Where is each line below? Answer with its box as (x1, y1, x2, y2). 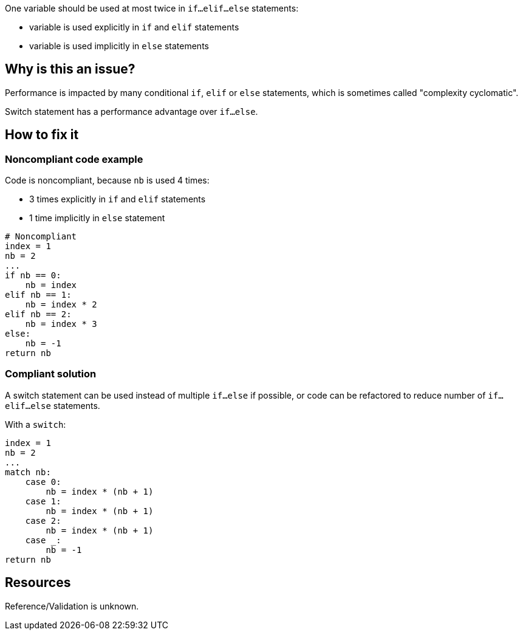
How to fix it (5, 127, 79, 143)
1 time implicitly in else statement (29, 213, 165, 224)
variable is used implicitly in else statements (29, 41, 209, 51)
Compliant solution (5, 368, 97, 380)
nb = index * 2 (25, 300, 97, 310)
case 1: (25, 496, 61, 506)
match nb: (5, 467, 51, 477)
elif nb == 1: (5, 290, 72, 300)
